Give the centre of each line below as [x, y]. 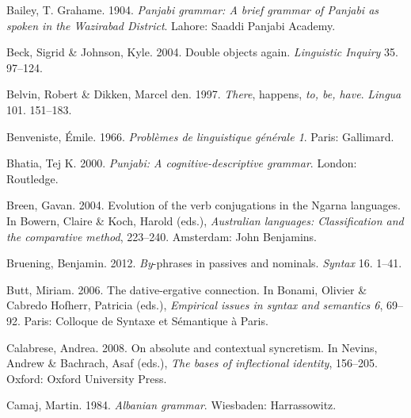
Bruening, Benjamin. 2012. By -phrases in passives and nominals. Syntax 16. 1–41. [204, 263]
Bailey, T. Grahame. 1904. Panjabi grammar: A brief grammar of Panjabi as [193, 10]
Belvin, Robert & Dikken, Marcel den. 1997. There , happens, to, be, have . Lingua [204, 94]
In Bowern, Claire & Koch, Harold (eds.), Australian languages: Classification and [205, 220]
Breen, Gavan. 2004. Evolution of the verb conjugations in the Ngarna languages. [204, 205]
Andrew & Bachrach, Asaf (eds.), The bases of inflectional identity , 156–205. [192, 363]
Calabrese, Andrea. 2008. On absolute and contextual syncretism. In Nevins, [192, 347]
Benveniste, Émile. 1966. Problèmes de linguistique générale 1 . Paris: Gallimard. [200, 136]
